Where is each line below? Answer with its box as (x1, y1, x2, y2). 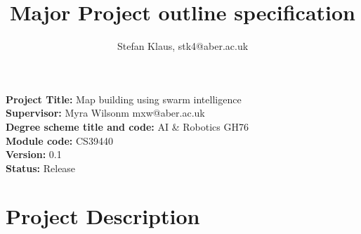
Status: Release (6, 160, 76, 175)
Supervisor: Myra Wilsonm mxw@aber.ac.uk (6, 105, 205, 120)
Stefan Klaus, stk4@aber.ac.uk (117, 39, 249, 53)
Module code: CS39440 (6, 133, 113, 148)
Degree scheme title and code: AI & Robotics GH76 (6, 119, 249, 134)
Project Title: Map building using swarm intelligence (6, 91, 242, 106)
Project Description (6, 202, 200, 230)
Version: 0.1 (6, 147, 62, 162)
